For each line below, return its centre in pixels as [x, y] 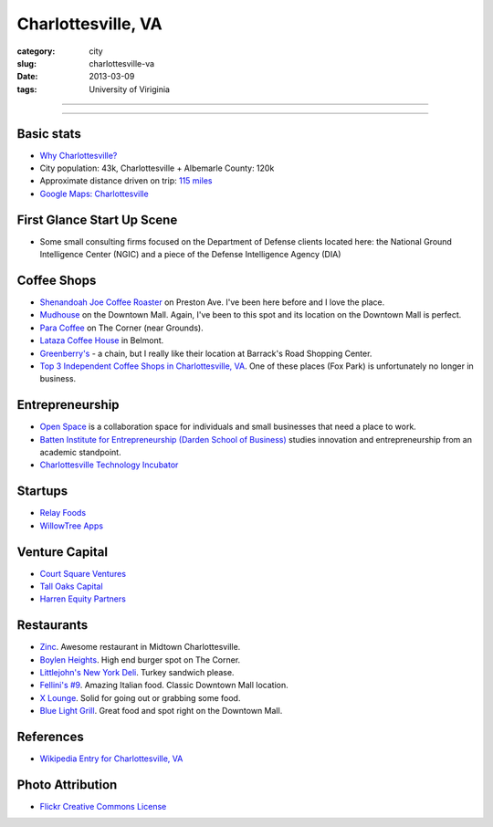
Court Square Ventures [83, 573]
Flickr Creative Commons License [103, 807]
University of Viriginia [130, 89]
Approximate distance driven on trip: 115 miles [126, 181]
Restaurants [52, 625]
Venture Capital [63, 552]
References [50, 737]
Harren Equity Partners [83, 599]
